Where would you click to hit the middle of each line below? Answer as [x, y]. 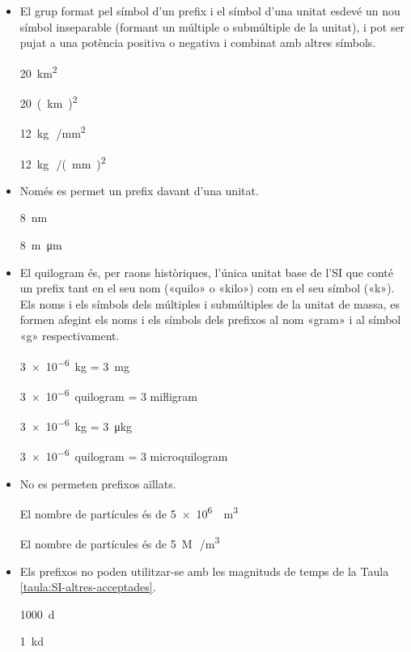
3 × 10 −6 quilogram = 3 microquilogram [124, 455]
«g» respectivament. [70, 335]
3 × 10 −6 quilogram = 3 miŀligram [108, 394]
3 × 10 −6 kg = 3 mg [74, 364]
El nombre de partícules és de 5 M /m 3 [120, 543]
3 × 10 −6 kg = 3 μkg [76, 425]
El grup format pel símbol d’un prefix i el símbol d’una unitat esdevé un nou [210, 11]
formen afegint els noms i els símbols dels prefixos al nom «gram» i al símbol [210, 320]
